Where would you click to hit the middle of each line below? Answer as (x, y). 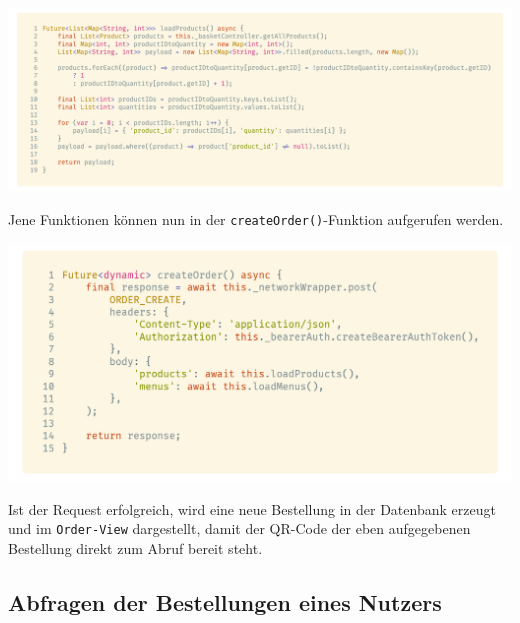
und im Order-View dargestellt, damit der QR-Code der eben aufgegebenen (239, 528)
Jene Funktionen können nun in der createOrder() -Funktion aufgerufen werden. (256, 218)
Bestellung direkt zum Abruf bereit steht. (135, 547)
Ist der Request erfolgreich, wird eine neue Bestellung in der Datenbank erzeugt (252, 508)
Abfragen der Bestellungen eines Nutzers (225, 601)
